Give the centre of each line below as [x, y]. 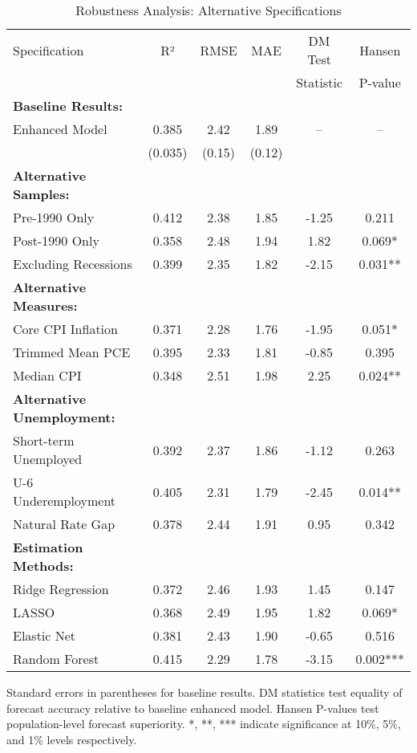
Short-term [44, 440]
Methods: [43, 566]
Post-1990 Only [56, 240]
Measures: [45, 305]
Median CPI [47, 375]
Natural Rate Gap [64, 524]
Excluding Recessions [73, 264]
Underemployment [65, 501]
